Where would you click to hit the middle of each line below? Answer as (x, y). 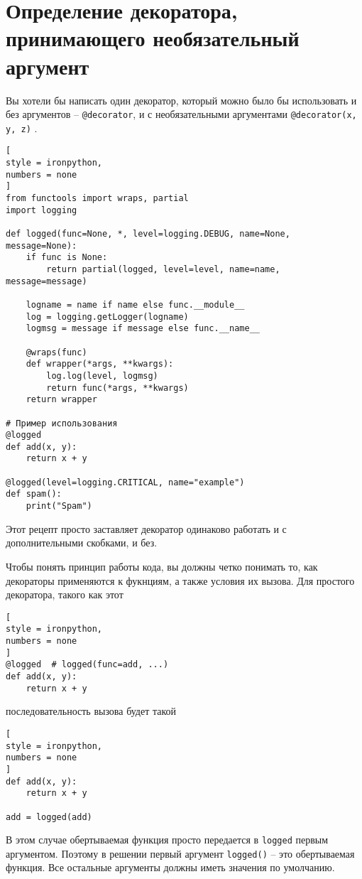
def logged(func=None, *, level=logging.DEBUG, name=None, (148, 234)
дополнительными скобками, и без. (82, 543)
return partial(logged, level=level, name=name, (163, 269)
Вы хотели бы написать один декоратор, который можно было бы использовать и (181, 100)
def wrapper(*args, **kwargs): (100, 364)
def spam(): (34, 494)
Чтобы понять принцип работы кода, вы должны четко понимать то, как (162, 566)
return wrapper (61, 400)
